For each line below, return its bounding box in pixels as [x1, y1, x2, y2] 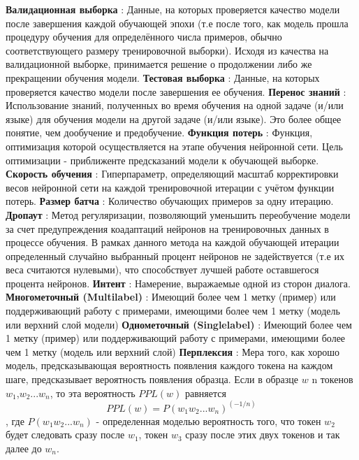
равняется [185, 385, 226, 400]
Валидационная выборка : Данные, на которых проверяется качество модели [6, 2, 340, 16]
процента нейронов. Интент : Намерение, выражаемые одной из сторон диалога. [6, 275, 351, 290]
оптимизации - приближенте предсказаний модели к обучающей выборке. [6, 152, 319, 167]
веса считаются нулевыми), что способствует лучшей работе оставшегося [6, 262, 319, 277]
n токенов [312, 372, 353, 387]
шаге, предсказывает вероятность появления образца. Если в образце [6, 372, 299, 387]
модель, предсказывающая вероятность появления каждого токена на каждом [6, 358, 333, 373]
